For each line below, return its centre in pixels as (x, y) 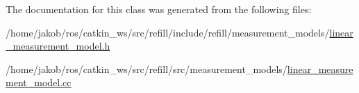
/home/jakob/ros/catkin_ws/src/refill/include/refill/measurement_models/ (168, 32)
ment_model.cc (39, 82)
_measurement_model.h (58, 46)
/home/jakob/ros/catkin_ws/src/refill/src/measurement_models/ (147, 69)
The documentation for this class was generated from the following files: (159, 9)
